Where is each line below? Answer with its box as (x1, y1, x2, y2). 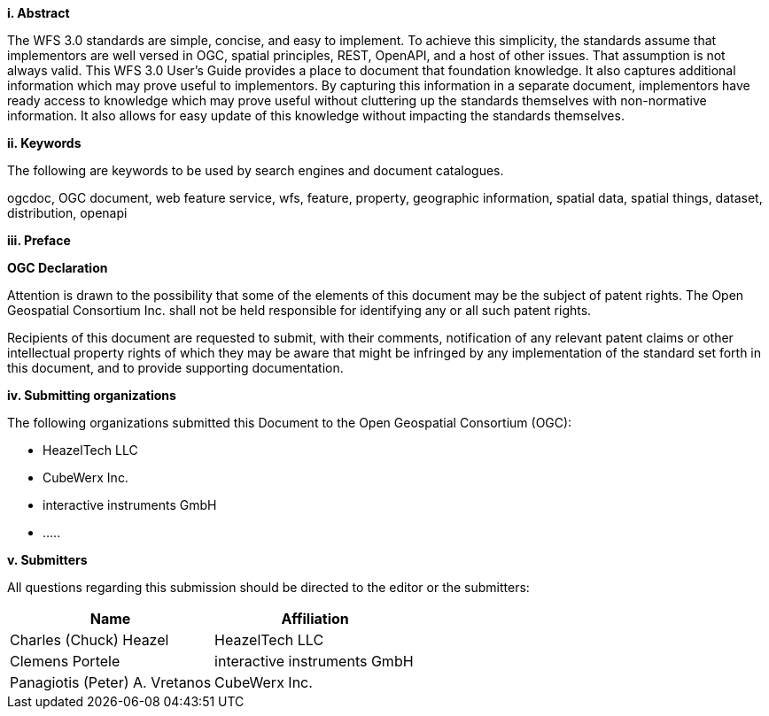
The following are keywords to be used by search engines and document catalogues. (7, 163, 504, 178)
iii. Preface (7, 233, 71, 248)
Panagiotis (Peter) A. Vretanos (10, 674, 212, 691)
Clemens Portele (10, 652, 120, 670)
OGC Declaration (7, 260, 108, 275)
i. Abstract (7, 5, 70, 20)
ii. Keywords (7, 135, 82, 150)
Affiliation (281, 610, 349, 627)
